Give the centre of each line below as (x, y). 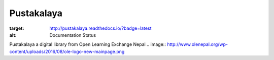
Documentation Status (73, 35)
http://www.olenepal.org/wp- (197, 44)
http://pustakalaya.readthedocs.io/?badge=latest (100, 28)
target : (17, 28)
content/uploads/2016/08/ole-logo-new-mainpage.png (67, 51)
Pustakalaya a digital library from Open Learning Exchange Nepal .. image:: (88, 44)
